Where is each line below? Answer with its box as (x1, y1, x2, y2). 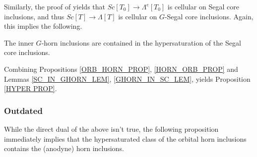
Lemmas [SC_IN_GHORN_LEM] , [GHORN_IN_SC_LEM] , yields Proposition (4, 73, 251, 84)
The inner (4, 37, 34, 48)
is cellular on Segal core (167, 1, 239, 11)
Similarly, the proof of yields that (4, 1, 105, 11)
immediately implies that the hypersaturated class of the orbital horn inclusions (4, 133, 247, 144)
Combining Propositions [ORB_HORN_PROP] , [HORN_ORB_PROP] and (4, 63, 238, 74)
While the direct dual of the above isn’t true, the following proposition (4, 123, 219, 134)
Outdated (4, 104, 43, 116)
